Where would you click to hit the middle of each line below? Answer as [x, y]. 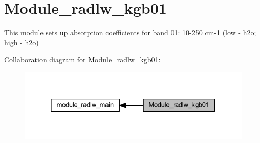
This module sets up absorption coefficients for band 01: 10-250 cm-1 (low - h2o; [130, 32]
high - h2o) [21, 42]
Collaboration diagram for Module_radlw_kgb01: [82, 59]
